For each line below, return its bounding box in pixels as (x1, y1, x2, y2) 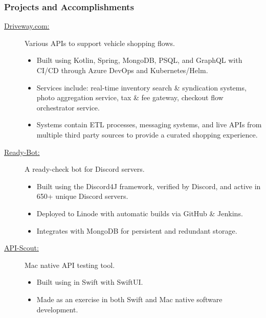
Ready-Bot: (4, 146, 40, 157)
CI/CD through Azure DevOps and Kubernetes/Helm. (36, 65, 208, 75)
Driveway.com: (4, 20, 50, 31)
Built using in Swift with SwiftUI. (36, 277, 143, 287)
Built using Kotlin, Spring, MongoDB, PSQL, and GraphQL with (36, 55, 242, 65)
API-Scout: (4, 242, 39, 253)
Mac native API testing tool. (25, 259, 115, 270)
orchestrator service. (36, 102, 100, 112)
